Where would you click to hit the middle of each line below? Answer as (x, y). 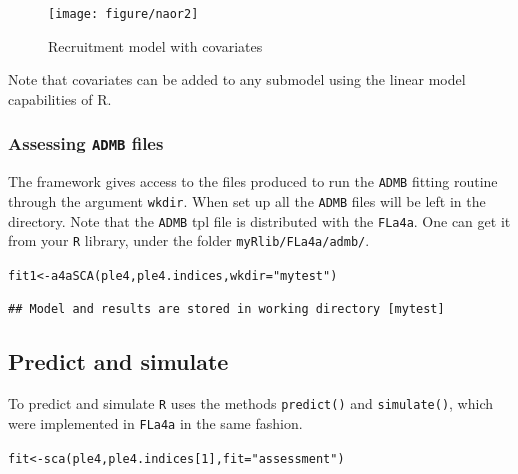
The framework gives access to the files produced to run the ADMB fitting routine (253, 181)
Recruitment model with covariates (155, 45)
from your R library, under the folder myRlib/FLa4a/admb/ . (189, 240)
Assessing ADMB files (86, 143)
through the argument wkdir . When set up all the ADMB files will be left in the (247, 200)
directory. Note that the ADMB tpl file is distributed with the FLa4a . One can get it (259, 220)
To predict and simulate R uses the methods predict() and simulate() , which (251, 403)
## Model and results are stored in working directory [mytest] (226, 308)
